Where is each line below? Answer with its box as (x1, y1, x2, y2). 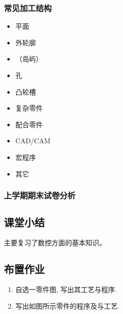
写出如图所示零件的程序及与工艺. (15, 300, 120, 311)
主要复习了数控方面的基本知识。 (4, 237, 106, 248)
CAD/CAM (15, 136, 51, 146)
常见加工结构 (4, 1, 52, 14)
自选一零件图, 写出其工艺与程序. (15, 284, 117, 294)
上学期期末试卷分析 (4, 189, 76, 201)
